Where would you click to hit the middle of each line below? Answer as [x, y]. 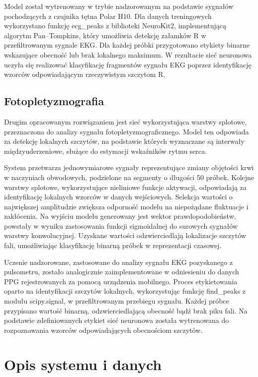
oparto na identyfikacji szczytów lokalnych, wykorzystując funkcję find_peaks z [125, 291]
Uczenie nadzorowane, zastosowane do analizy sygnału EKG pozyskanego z [118, 262]
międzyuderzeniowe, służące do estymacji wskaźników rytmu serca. [105, 151]
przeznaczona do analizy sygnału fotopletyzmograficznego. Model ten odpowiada [127, 131]
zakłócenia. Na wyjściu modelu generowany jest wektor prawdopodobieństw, [120, 216]
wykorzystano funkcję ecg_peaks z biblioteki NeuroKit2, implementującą [115, 26]
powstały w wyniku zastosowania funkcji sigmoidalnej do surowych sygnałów [121, 225]
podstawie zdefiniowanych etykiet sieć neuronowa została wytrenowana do [117, 320]
